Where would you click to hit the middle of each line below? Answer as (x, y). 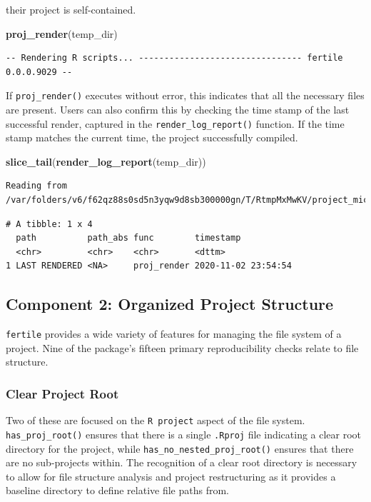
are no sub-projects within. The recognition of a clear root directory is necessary (182, 462)
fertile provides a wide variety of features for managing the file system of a (174, 334)
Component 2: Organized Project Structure (170, 304)
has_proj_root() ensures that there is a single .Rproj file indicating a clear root (184, 434)
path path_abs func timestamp (128, 238)
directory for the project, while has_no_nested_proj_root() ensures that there (180, 448)
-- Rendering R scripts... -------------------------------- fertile (174, 58)
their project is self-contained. (71, 9)
